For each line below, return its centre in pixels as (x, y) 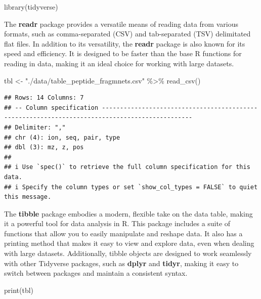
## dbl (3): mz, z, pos (44, 147)
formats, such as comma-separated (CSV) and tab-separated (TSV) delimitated (127, 34)
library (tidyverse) (31, 7)
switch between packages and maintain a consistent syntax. (96, 273)
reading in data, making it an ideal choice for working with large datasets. (119, 63)
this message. (28, 197)
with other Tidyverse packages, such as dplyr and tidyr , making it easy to (121, 263)
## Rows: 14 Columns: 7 (44, 98)
